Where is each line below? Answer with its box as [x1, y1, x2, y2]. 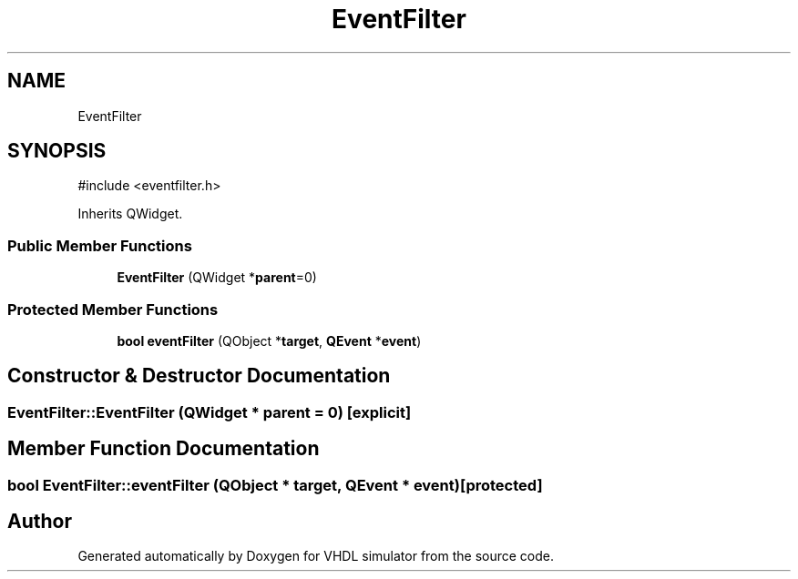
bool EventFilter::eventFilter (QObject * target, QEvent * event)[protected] [7, 475, 543, 494]
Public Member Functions [7, 236, 192, 255]
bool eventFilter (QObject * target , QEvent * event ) [117, 332, 422, 349]
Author [7, 510, 72, 533]
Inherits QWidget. [77, 206, 183, 222]
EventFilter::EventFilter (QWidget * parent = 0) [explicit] [7, 402, 412, 422]
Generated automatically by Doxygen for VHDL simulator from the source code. [77, 548, 555, 564]
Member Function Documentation [7, 437, 320, 461]
